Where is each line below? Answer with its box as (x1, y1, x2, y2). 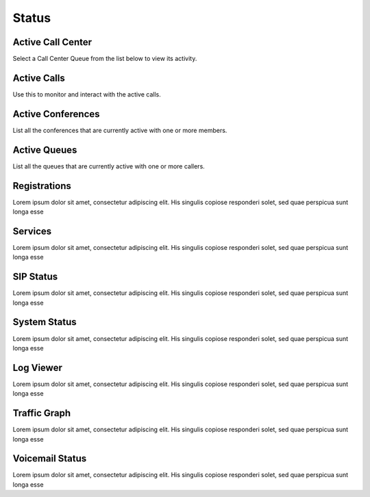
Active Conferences (12, 108, 100, 120)
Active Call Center (12, 36, 92, 48)
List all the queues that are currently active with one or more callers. (12, 162, 205, 170)
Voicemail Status (12, 453, 87, 465)
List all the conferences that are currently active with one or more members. (12, 126, 227, 134)
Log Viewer (12, 361, 63, 373)
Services (12, 225, 52, 237)
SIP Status (12, 271, 58, 283)
